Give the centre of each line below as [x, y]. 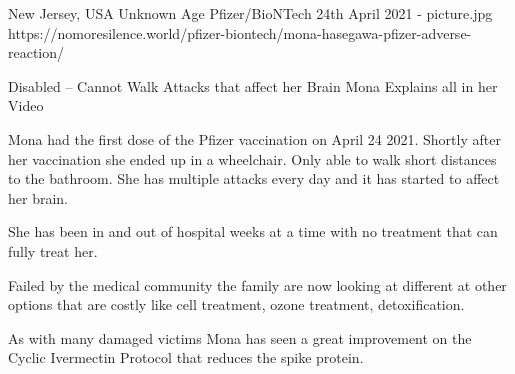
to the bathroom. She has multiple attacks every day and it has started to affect [254, 178]
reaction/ [36, 52]
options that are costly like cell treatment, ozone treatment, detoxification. [236, 304]
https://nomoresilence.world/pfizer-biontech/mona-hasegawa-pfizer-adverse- [240, 32]
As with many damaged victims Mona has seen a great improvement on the [240, 337]
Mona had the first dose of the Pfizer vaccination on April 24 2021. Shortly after [254, 138]
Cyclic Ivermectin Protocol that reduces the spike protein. [186, 357]
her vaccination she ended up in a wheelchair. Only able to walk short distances [252, 158]
